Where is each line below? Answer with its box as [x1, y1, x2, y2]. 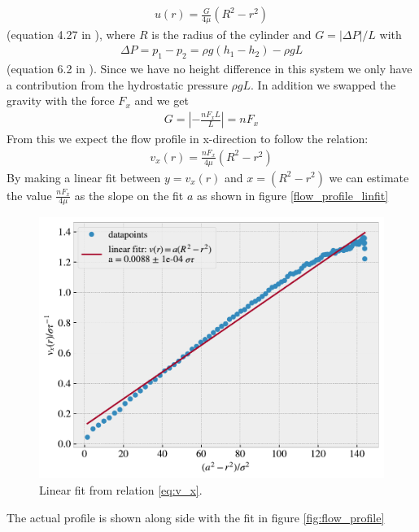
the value [7, 186, 52, 203]
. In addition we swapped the [251, 76, 396, 93]
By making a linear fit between [7, 168, 161, 185]
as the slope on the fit [74, 186, 184, 203]
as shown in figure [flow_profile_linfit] [196, 186, 389, 203]
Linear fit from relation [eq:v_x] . [39, 481, 203, 498]
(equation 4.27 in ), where [7, 25, 136, 42]
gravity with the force [7, 92, 115, 109]
